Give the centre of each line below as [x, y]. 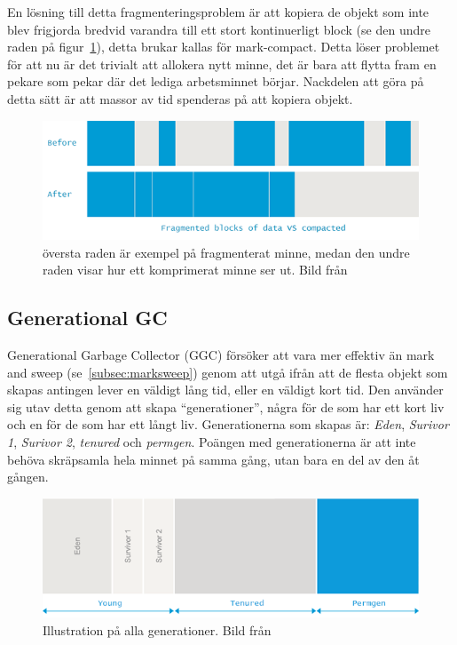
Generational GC [87, 318]
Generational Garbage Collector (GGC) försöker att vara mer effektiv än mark [221, 355]
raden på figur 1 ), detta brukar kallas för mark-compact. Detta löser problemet [224, 47]
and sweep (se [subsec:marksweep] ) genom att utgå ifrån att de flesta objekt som [228, 372]
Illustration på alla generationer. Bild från [157, 629]
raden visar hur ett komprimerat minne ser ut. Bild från [195, 270]
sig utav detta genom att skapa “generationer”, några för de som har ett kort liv [226, 406]
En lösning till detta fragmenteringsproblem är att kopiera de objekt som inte [218, 12]
